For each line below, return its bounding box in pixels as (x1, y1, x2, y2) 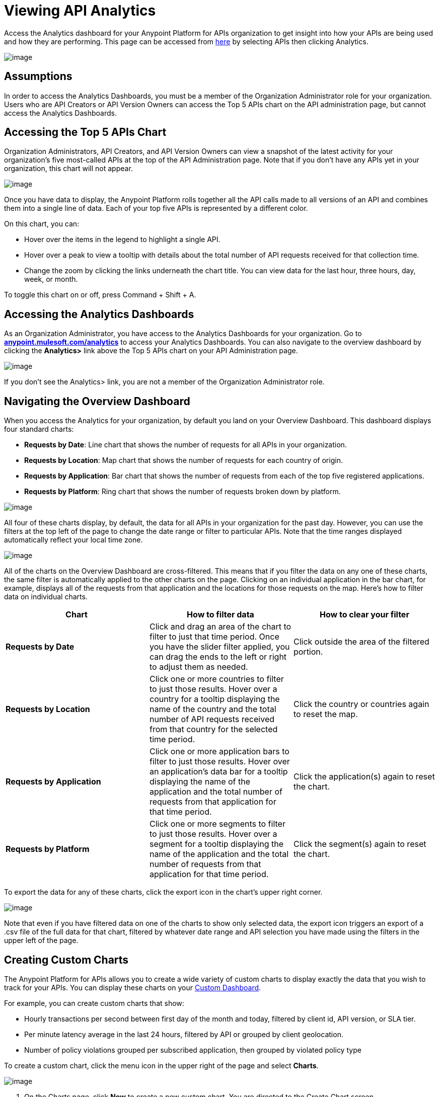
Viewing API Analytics (4, 2, 156, 19)
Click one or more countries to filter (149, 674, 284, 684)
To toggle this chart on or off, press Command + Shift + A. (4, 290, 196, 299)
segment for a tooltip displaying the (149, 839, 284, 849)
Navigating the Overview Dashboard (4, 395, 190, 408)
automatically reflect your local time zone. (4, 535, 143, 544)
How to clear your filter (320, 609, 409, 620)
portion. (293, 647, 323, 657)
